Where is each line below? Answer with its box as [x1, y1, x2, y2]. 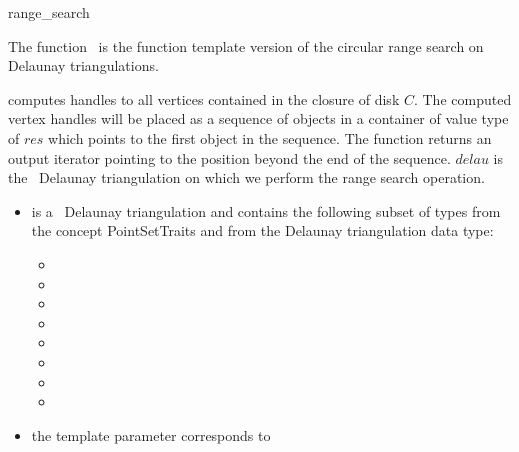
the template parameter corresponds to [31, 424, 271, 445]
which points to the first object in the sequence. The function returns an [48, 127, 492, 148]
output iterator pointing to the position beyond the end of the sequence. [8, 147, 451, 168]
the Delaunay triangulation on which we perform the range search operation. [8, 167, 485, 188]
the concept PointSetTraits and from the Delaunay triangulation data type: [31, 220, 494, 241]
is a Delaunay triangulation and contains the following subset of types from [31, 200, 501, 221]
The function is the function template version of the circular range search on [8, 35, 484, 56]
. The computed [413, 88, 512, 109]
